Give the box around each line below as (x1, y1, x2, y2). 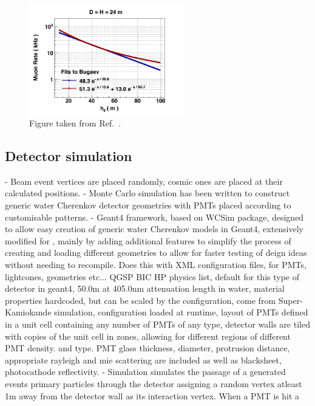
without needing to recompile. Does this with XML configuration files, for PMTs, (5, 258, 307, 270)
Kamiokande (5, 306, 52, 318)
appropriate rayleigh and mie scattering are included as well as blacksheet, (5, 353, 282, 366)
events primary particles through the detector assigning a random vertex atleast (5, 377, 302, 390)
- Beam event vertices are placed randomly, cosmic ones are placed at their (5, 174, 283, 187)
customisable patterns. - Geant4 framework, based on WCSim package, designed (5, 210, 304, 223)
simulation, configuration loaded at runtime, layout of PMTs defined (54, 306, 308, 318)
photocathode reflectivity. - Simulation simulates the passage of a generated (5, 365, 286, 378)
